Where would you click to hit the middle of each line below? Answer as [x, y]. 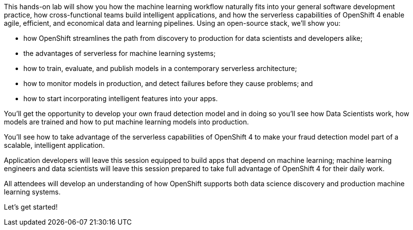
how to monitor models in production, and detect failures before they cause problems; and [168, 83]
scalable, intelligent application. [54, 145]
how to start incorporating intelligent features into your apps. [121, 98]
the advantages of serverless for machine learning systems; [120, 53]
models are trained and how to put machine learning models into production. [126, 122]
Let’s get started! [31, 207]
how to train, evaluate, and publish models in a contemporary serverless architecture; [160, 68]
